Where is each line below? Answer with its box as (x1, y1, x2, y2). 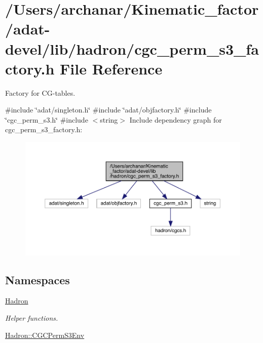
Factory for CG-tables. (5, 87, 76, 98)
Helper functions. (5, 312, 58, 323)
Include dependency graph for (129, 114, 222, 125)
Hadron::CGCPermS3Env (5, 329, 85, 340)
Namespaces (5, 272, 70, 287)
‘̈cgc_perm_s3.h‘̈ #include (5, 114, 88, 125)
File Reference (60, 58, 163, 79)
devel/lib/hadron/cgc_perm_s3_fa (5, 38, 259, 59)
